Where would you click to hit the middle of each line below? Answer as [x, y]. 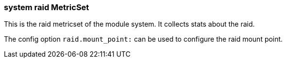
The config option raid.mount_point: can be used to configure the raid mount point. [143, 39]
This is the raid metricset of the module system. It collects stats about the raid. [129, 24]
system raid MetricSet [47, 7]
